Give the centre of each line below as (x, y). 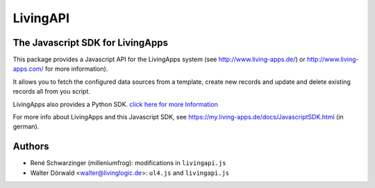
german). (26, 127)
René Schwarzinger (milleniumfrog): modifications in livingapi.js (128, 163)
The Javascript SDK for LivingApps (91, 43)
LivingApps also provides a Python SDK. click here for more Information (115, 104)
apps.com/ (28, 69)
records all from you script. (51, 92)
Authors (31, 147)
